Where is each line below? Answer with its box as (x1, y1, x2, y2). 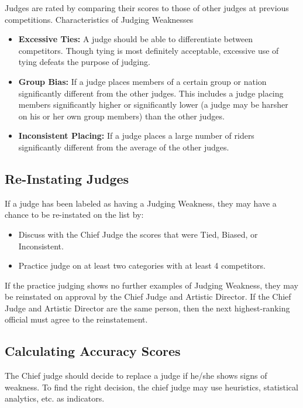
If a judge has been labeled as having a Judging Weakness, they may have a (5, 197, 277, 209)
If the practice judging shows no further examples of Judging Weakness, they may (5, 279, 298, 291)
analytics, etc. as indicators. (5, 392, 105, 404)
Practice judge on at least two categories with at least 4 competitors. (18, 259, 266, 272)
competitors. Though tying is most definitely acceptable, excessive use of (18, 44, 279, 56)
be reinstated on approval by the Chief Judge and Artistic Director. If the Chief (5, 290, 291, 303)
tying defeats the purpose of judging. (18, 56, 150, 68)
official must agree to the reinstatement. (5, 313, 148, 325)
